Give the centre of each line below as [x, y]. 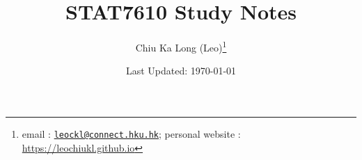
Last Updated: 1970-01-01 [181, 71]
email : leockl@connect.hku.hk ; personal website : [131, 133]
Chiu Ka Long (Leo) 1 [181, 46]
